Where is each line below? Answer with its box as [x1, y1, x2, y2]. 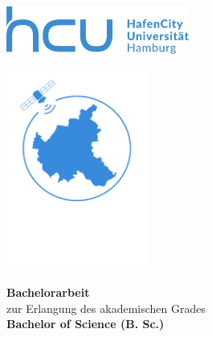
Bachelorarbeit [6, 284, 90, 301]
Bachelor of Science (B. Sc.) [6, 315, 165, 332]
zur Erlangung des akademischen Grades [6, 299, 206, 316]
